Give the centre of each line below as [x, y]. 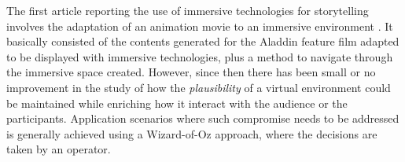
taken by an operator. [59, 149]
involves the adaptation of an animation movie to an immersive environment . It [200, 26]
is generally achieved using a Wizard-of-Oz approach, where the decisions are [192, 133]
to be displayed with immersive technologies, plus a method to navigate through [200, 56]
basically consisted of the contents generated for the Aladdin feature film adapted [203, 41]
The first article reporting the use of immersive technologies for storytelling [188, 10]
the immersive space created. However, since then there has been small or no [191, 72]
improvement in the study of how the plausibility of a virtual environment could [199, 87]
